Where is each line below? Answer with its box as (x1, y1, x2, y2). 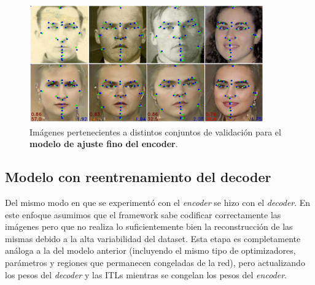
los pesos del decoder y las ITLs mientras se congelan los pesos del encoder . (5, 268, 287, 281)
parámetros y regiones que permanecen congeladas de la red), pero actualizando (5, 256, 305, 268)
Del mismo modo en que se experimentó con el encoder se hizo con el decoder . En (5, 196, 311, 209)
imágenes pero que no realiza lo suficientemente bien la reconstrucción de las (5, 220, 293, 233)
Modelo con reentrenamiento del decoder (5, 167, 271, 186)
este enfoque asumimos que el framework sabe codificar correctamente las (5, 208, 281, 221)
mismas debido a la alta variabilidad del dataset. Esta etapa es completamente (5, 232, 301, 245)
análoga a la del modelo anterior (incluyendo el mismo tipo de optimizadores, (5, 244, 296, 257)
